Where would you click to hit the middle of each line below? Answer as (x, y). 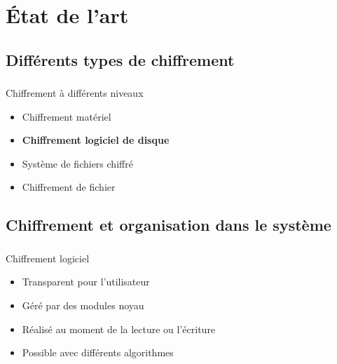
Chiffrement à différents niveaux (75, 93)
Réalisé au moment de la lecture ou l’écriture (119, 329)
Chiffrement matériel (67, 116)
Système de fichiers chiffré (77, 163)
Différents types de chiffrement (120, 59)
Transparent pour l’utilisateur (86, 282)
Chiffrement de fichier (69, 187)
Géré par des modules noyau (83, 305)
